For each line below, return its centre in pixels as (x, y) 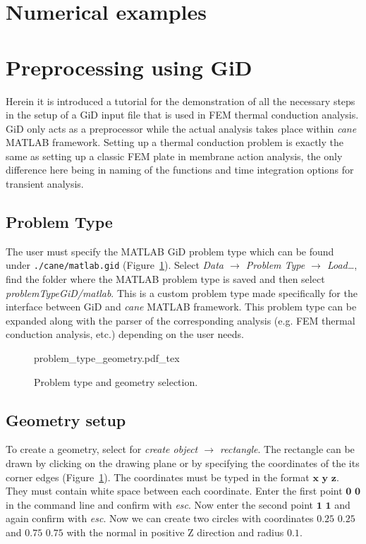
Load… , (342, 265)
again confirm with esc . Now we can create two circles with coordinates (160, 518)
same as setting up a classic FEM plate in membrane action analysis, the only (174, 156)
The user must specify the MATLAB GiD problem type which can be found (170, 251)
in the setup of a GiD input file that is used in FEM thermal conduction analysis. (182, 115)
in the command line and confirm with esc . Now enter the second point (160, 504)
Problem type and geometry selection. (116, 381)
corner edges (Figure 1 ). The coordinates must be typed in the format (158, 477)
